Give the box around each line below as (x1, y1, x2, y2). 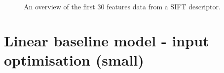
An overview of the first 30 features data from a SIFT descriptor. (24, 1, 221, 11)
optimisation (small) (4, 49, 144, 70)
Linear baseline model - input (4, 30, 209, 50)
